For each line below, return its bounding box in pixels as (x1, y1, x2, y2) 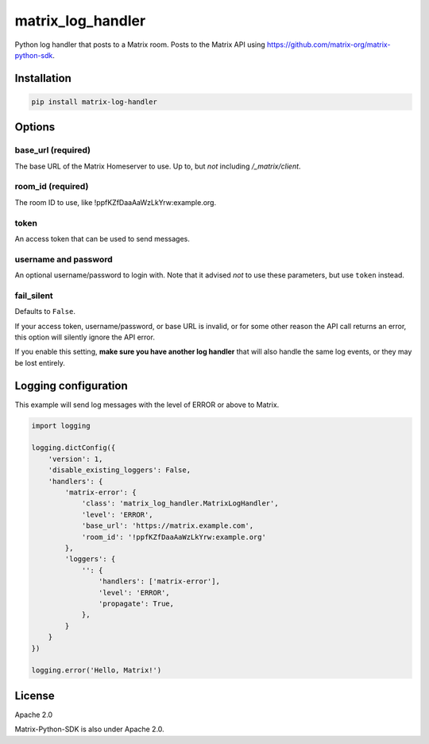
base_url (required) (14, 145, 91, 156)
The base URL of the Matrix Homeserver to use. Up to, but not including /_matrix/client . (14, 161, 301, 171)
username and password (14, 254, 113, 265)
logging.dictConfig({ (31, 444, 116, 452)
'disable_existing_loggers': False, (48, 466, 191, 475)
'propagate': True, (98, 599, 175, 608)
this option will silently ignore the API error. (14, 332, 155, 342)
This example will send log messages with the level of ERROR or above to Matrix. (14, 400, 280, 409)
